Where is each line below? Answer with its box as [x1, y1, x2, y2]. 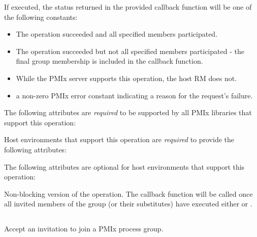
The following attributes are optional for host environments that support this [4, 161, 245, 172]
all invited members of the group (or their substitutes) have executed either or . [4, 198, 252, 209]
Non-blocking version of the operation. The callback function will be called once [4, 188, 253, 199]
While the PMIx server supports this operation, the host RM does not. [16, 72, 237, 83]
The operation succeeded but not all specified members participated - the [16, 45, 244, 56]
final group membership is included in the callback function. [16, 56, 203, 66]
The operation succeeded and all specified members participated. [16, 29, 218, 39]
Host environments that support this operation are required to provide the [4, 134, 235, 145]
